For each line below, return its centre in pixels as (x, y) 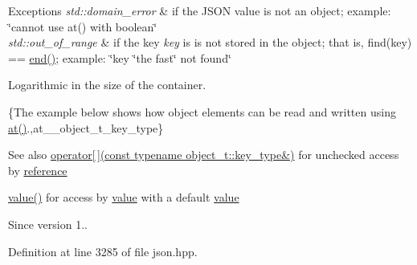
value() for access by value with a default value (124, 197)
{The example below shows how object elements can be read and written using (202, 111)
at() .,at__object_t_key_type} (86, 127)
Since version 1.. (48, 224)
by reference (38, 170)
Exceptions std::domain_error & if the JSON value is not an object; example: (200, 10)
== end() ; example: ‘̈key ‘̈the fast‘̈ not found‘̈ (120, 57)
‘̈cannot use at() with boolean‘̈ (83, 26)
